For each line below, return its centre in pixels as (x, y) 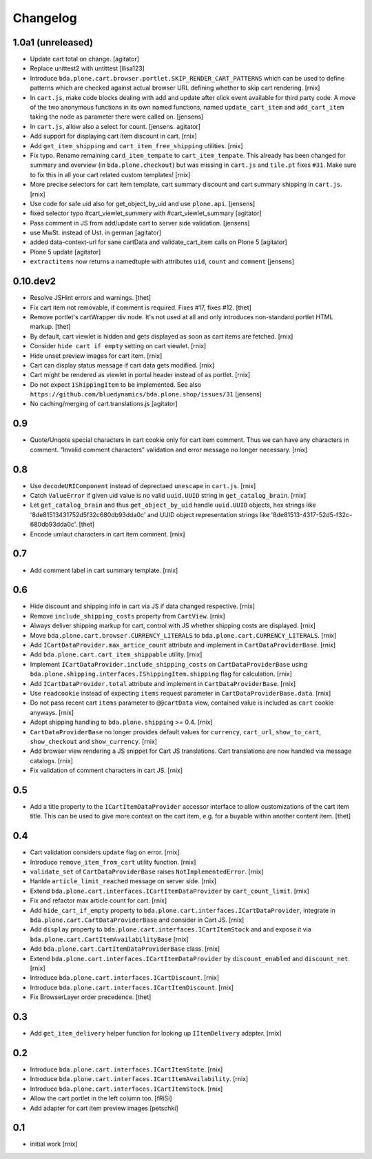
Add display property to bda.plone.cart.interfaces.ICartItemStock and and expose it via (170, 929)
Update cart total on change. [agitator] (85, 59)
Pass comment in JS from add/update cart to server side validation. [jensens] (140, 223)
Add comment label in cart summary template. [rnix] (104, 570)
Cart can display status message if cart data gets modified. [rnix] (122, 365)
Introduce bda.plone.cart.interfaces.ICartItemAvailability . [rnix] (139, 1079)
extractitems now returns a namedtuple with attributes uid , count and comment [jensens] (162, 261)
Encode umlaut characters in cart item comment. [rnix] (107, 534)
